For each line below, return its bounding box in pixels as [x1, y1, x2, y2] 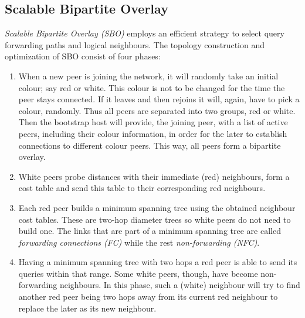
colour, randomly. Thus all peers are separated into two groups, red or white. [18, 104, 296, 116]
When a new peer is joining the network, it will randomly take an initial [18, 69, 279, 82]
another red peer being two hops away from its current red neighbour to [18, 290, 278, 303]
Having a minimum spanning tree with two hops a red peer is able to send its [18, 256, 297, 268]
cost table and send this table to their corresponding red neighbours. [18, 182, 266, 194]
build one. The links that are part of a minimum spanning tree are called [18, 225, 281, 237]
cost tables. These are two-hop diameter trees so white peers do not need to [18, 213, 291, 225]
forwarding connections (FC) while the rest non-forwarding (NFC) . [18, 236, 260, 248]
